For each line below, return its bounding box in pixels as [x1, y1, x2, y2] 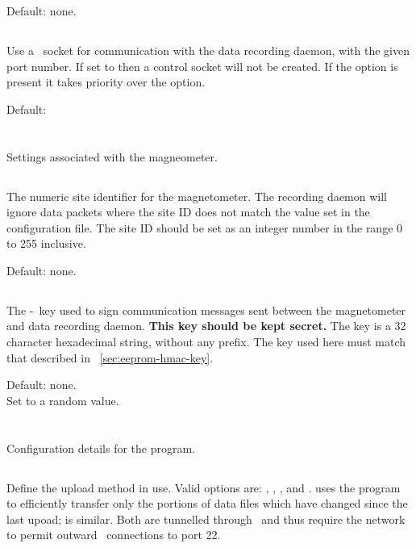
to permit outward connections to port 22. [6, 526, 221, 543]
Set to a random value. [6, 391, 119, 408]
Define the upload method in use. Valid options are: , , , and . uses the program [6, 479, 401, 496]
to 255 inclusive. [6, 235, 86, 252]
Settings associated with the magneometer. [6, 148, 218, 165]
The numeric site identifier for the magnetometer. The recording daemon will [6, 187, 388, 204]
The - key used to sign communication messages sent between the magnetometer [6, 301, 406, 318]
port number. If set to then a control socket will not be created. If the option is [6, 57, 398, 74]
